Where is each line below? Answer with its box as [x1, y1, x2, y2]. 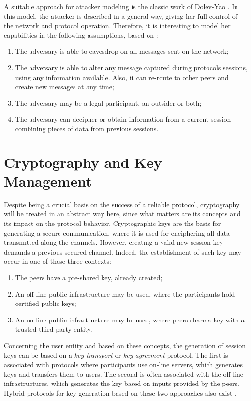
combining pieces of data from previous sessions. [15, 123, 159, 133]
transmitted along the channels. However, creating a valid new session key [4, 237, 223, 247]
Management [4, 171, 92, 191]
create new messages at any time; [15, 81, 114, 92]
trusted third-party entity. [15, 324, 92, 334]
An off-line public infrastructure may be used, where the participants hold [15, 289, 235, 299]
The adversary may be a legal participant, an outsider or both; [15, 97, 202, 108]
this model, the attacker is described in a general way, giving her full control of [4, 11, 238, 21]
